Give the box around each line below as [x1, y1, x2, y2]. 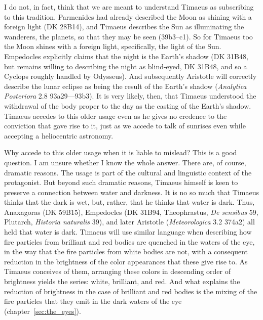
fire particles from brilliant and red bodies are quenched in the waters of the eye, [4, 236, 255, 247]
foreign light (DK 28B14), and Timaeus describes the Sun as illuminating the [4, 21, 244, 32]
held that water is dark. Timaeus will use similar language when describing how [4, 226, 252, 237]
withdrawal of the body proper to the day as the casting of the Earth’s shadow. [4, 100, 251, 111]
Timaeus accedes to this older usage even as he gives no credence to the [4, 110, 227, 121]
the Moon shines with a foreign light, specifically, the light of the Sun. [4, 41, 221, 52]
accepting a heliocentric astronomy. [4, 130, 114, 141]
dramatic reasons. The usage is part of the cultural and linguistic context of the [4, 167, 252, 177]
